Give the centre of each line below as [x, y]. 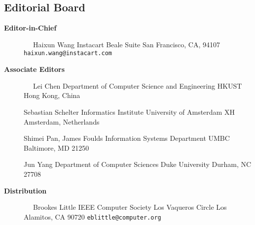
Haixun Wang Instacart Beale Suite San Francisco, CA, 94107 [127, 44]
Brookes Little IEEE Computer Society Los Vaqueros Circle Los [130, 207]
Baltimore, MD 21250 [56, 147]
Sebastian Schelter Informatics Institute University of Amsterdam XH [129, 112]
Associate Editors [35, 69]
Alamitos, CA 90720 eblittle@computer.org [92, 216]
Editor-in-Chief [30, 28]
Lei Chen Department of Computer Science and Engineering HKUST [137, 85]
